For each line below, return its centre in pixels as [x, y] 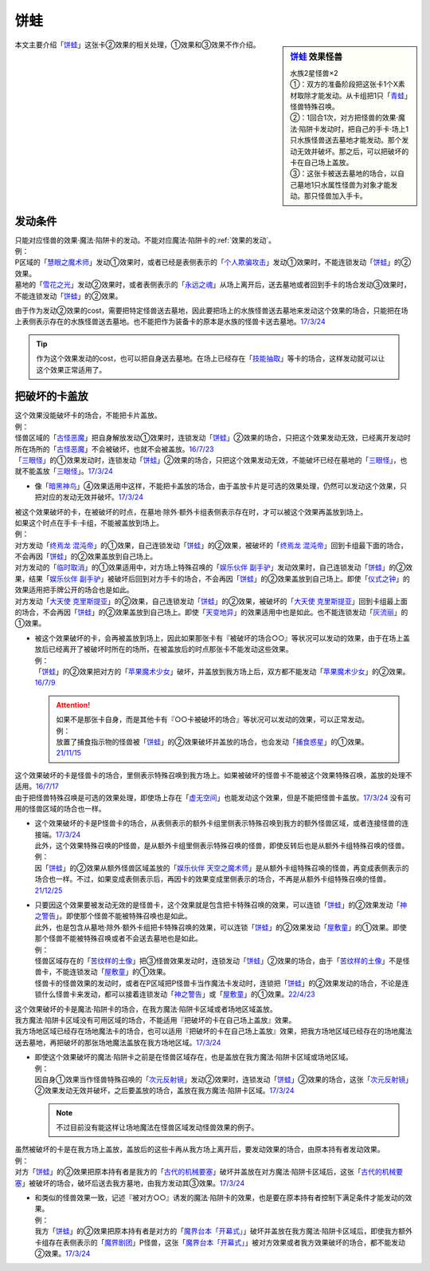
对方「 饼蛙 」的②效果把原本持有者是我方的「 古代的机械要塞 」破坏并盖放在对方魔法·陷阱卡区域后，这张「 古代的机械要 [209, 1172]
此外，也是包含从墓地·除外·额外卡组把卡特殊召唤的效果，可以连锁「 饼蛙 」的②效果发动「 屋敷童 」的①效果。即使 [221, 927]
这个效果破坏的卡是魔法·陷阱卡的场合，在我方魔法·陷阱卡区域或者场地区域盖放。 [146, 1009]
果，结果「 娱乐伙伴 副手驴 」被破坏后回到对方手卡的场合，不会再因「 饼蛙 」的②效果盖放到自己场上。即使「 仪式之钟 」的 [212, 578]
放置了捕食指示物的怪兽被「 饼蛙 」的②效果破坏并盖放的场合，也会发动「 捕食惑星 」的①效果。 [212, 741]
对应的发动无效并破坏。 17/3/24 [92, 497]
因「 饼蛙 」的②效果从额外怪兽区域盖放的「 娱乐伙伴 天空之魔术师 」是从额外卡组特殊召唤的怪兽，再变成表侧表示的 [222, 868]
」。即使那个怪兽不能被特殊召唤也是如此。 [124, 916]
